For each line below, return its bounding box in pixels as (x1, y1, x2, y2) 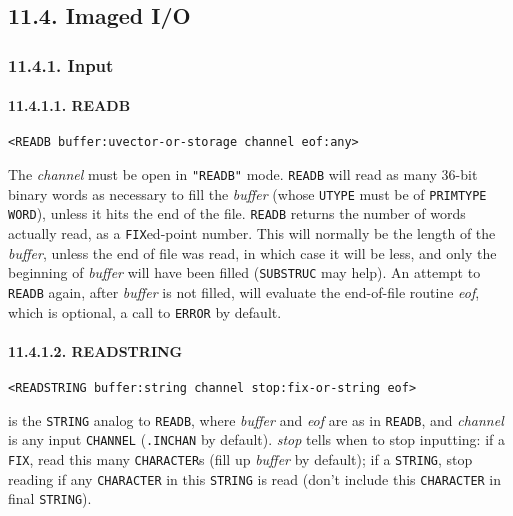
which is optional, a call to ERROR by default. (8, 301, 282, 322)
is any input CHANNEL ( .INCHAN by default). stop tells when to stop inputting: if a (8, 429, 505, 450)
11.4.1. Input (8, 52, 114, 77)
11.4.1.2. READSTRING (8, 340, 183, 361)
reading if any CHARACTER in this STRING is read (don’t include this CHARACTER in (8, 468, 502, 489)
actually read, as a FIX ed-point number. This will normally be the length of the (8, 223, 496, 244)
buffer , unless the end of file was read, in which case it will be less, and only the (8, 242, 497, 263)
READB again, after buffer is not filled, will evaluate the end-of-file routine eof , (8, 281, 480, 302)
